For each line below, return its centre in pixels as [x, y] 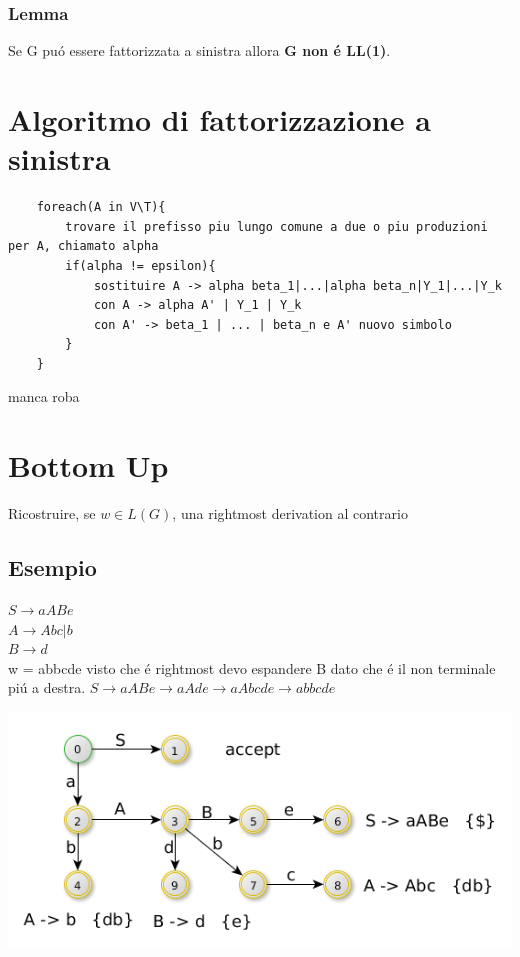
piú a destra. [47, 687]
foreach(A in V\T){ [101, 207]
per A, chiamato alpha [83, 246]
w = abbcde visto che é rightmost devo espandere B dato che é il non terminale [252, 667]
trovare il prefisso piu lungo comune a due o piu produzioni [276, 226]
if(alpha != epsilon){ [140, 265]
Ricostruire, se [52, 513]
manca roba [44, 396]
